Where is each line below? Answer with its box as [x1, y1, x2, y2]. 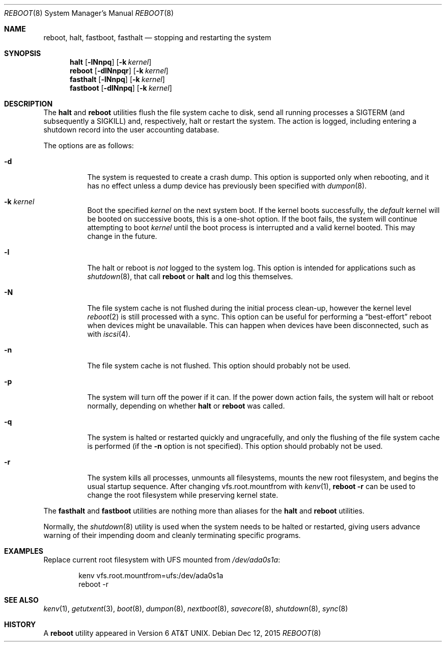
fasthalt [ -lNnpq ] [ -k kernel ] [70, 75, 165, 84]
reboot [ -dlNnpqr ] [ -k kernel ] [70, 66, 169, 75]
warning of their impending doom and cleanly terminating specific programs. [43, 531, 301, 540]
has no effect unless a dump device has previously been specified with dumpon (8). [87, 181, 367, 190]
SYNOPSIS [4, 49, 41, 58]
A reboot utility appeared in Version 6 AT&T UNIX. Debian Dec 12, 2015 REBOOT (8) [43, 629, 321, 637]
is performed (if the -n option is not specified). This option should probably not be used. [87, 442, 383, 450]
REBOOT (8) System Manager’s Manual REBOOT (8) [4, 9, 174, 17]
